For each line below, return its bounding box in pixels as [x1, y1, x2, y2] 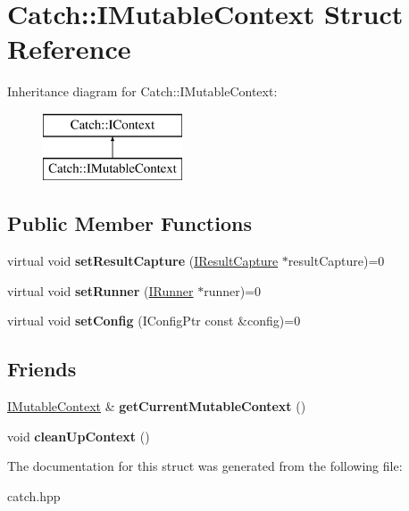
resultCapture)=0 [288, 251, 385, 270]
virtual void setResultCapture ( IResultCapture [7, 251, 279, 270]
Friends [7, 355, 77, 383]
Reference [7, 30, 131, 67]
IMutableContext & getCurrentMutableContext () [7, 397, 306, 416]
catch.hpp [7, 487, 61, 506]
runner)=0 [204, 281, 262, 300]
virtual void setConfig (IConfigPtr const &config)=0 [7, 311, 301, 330]
